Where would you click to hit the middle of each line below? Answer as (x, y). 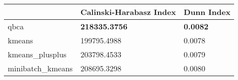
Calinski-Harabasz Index (128, 12)
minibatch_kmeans (40, 68)
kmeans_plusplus (37, 54)
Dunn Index (207, 12)
